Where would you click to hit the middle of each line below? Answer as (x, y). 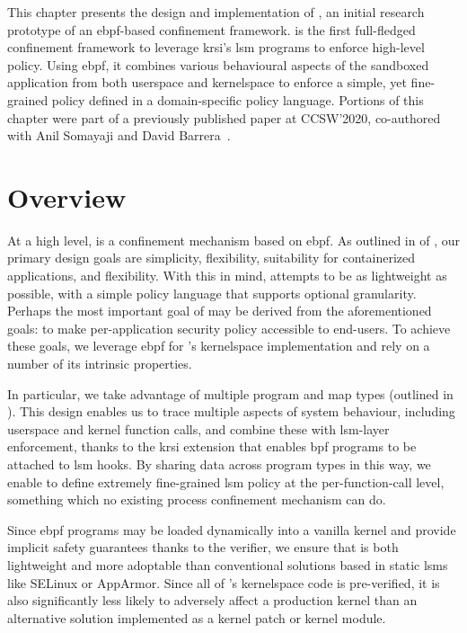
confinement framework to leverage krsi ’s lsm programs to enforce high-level (216, 47)
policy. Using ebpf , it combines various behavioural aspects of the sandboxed (218, 64)
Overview (67, 196)
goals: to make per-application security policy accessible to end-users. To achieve (229, 328)
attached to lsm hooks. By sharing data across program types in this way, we (219, 464)
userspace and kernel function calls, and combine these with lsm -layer (198, 428)
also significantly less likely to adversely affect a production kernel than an (212, 600)
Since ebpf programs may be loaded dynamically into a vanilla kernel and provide (232, 529)
